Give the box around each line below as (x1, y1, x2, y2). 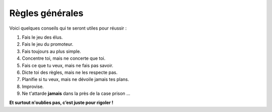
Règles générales (9, 8, 84, 19)
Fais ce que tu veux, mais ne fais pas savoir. (22, 62, 113, 68)
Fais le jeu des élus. (22, 34, 63, 40)
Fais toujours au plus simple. (22, 48, 82, 54)
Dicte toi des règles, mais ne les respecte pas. (22, 69, 118, 75)
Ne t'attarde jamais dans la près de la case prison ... (22, 90, 130, 96)
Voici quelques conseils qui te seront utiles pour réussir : (9, 25, 127, 31)
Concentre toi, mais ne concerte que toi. (22, 55, 106, 61)
